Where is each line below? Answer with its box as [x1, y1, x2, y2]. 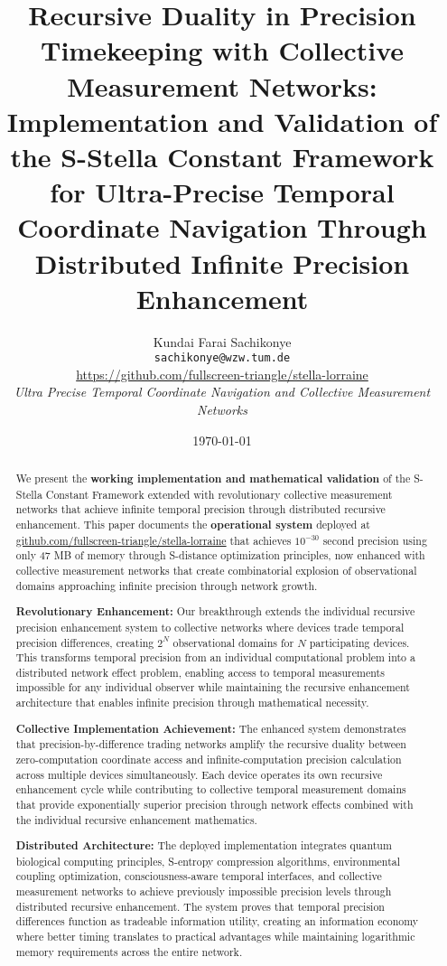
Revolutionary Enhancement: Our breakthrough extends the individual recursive [15, 604, 415, 620]
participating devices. [309, 634, 410, 650]
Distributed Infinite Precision [34, 244, 410, 281]
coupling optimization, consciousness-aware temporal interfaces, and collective [15, 868, 382, 884]
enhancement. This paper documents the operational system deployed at [15, 517, 370, 533]
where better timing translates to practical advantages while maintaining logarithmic [15, 929, 415, 944]
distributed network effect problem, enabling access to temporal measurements [15, 664, 385, 680]
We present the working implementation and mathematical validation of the [15, 471, 411, 487]
